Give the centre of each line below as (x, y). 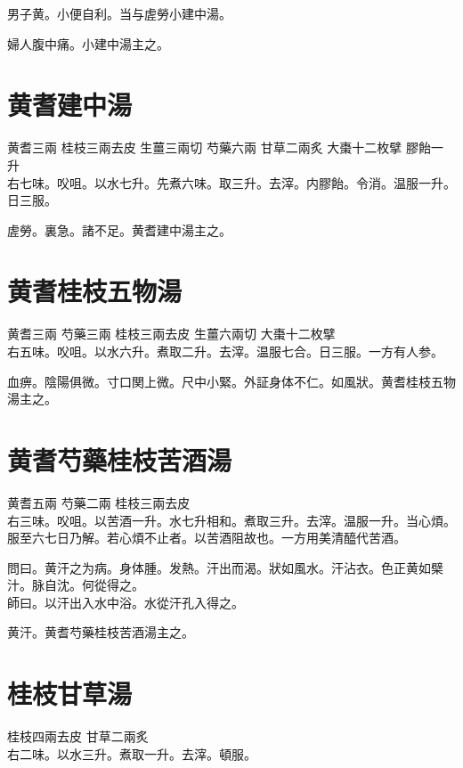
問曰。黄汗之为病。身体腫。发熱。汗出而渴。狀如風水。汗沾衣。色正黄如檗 (225, 567)
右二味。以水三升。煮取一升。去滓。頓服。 (132, 753)
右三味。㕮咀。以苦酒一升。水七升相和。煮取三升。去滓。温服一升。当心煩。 (231, 520)
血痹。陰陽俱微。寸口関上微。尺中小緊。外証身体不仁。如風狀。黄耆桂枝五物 (231, 381)
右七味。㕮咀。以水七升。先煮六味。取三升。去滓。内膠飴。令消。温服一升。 (231, 182)
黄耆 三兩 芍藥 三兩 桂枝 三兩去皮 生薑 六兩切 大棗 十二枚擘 (171, 334)
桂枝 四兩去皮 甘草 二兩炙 (78, 736)
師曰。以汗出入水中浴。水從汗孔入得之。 (126, 602)
